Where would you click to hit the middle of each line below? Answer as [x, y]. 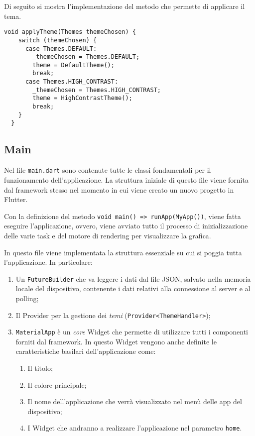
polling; [27, 298]
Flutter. [16, 199]
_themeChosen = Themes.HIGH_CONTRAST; [97, 90]
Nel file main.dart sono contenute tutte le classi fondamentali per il [108, 170]
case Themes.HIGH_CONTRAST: [72, 82]
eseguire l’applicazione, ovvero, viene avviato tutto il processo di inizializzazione [126, 226]
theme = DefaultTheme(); [73, 65]
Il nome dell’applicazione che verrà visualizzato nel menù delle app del [135, 401]
